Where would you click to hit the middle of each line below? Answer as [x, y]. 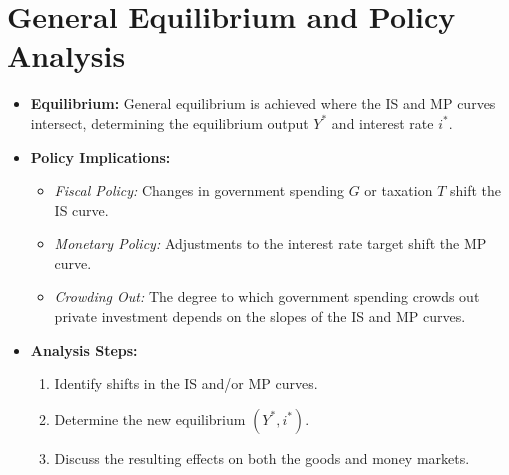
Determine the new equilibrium [150, 418]
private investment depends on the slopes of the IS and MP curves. [260, 316]
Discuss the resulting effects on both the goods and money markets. [262, 457]
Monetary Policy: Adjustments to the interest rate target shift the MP [270, 243]
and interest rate [382, 122]
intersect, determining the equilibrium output [169, 122]
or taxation [398, 190]
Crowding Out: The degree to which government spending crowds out [267, 296]
